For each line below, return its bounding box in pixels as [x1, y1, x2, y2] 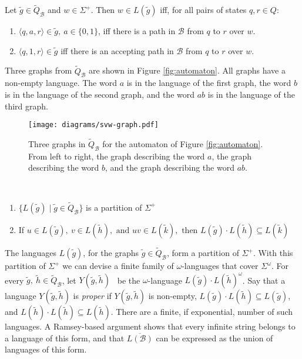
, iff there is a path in [98, 25, 176, 37]
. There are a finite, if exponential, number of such [110, 305, 293, 318]
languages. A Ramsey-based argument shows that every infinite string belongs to [5, 320, 296, 333]
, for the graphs [83, 247, 139, 259]
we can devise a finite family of [62, 260, 174, 272]
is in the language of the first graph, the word [126, 77, 291, 89]
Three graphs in [28, 138, 86, 150]
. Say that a [242, 274, 286, 286]
